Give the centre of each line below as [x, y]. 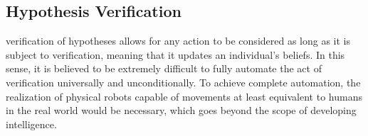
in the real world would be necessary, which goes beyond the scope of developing [181, 110]
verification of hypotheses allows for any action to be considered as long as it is [178, 41]
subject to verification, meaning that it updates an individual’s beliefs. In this [175, 54]
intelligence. [31, 124]
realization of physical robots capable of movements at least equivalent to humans [184, 96]
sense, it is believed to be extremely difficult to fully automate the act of [164, 68]
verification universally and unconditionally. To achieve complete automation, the [183, 82]
